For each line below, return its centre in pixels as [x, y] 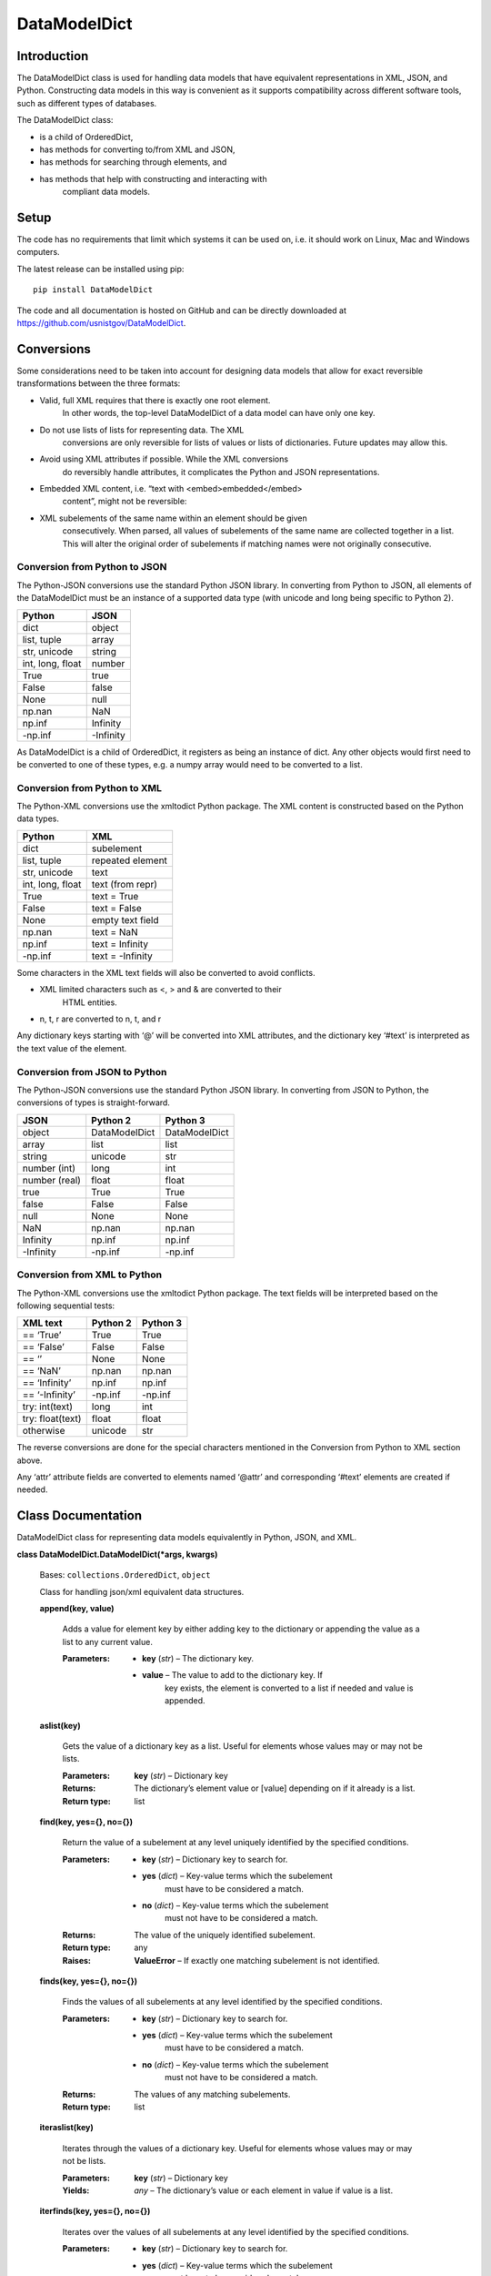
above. [30, 1460]
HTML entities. [90, 1002]
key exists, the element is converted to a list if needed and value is [289, 1688]
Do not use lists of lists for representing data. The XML [142, 430]
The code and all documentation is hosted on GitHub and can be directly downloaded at [182, 310]
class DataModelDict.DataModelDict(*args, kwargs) [117, 1554]
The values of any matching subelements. [212, 2094]
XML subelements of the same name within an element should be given [174, 518]
